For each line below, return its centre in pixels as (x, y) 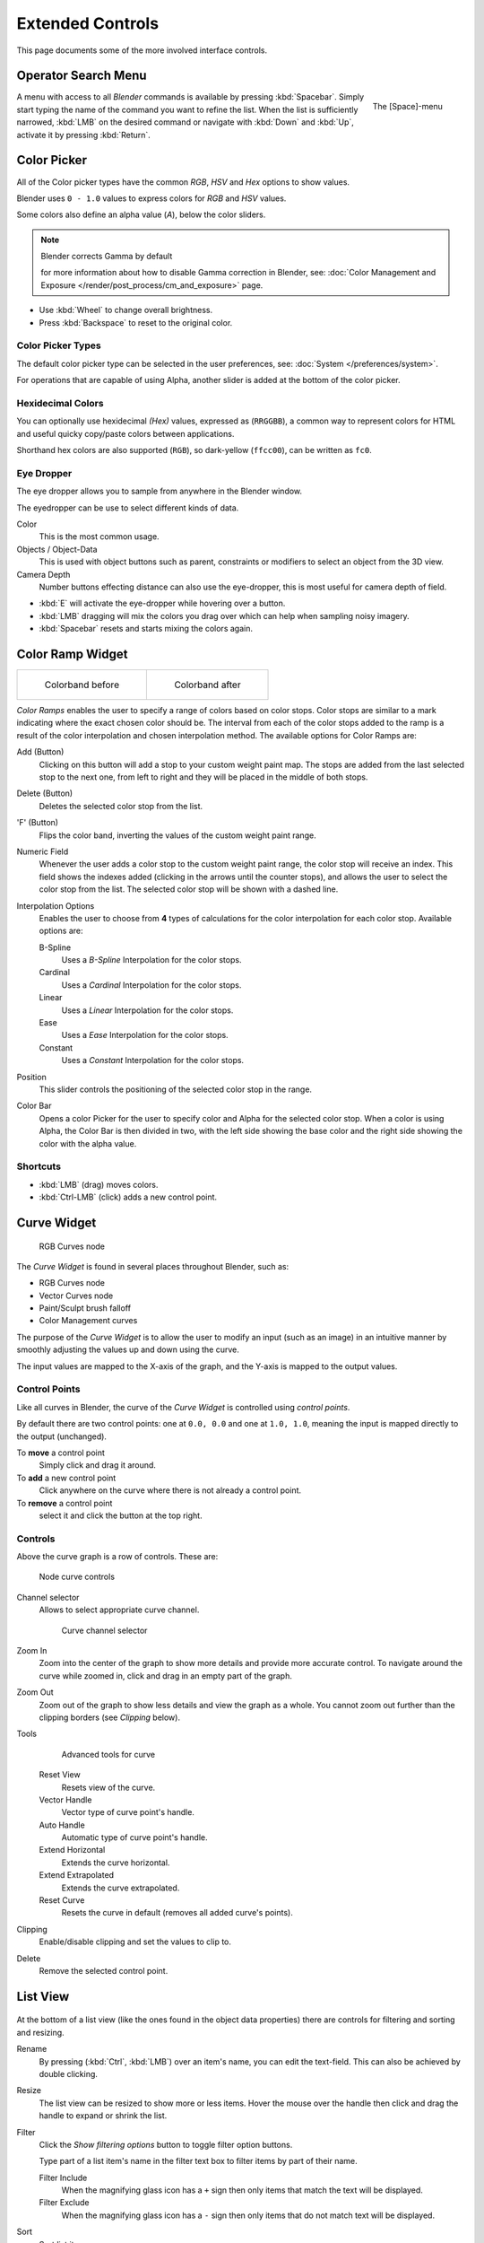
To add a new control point (66, 1478)
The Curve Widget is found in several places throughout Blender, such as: (153, 1266)
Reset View (60, 1775)
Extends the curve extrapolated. (121, 1888)
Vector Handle (65, 1800)
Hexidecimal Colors (60, 403)
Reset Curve (62, 1900)
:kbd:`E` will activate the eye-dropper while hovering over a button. (162, 603)
